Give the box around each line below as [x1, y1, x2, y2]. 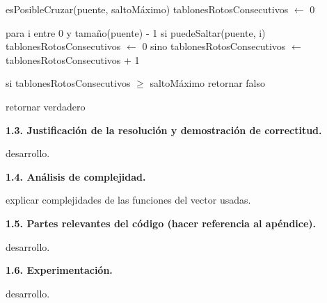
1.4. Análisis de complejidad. [6, 169, 146, 183]
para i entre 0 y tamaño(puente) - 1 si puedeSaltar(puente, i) [6, 25, 266, 40]
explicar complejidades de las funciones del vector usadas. [6, 193, 251, 207]
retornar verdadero [6, 99, 86, 113]
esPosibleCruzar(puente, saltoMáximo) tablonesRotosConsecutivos [6, 2, 289, 16]
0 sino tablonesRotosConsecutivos [142, 39, 286, 54]
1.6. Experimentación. [6, 263, 113, 277]
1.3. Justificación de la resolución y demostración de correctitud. [6, 122, 322, 137]
